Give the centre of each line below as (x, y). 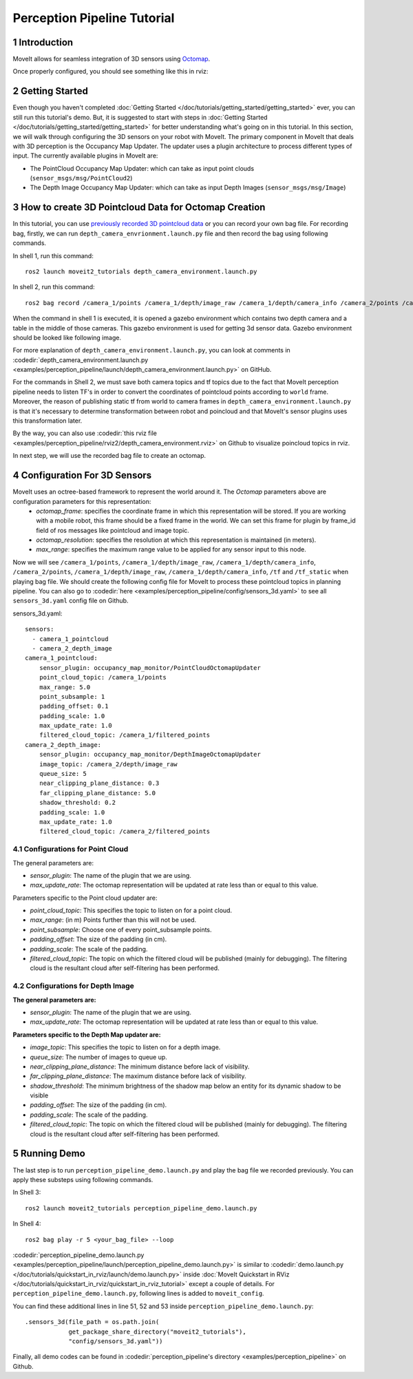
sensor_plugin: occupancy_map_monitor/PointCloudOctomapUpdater (150, 667)
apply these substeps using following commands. (83, 1179)
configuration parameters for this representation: (82, 501)
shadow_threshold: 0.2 (77, 803)
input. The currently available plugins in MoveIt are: (85, 156)
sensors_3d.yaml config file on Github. (71, 601)
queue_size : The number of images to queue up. (99, 1057)
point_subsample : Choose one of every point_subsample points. (121, 929)
